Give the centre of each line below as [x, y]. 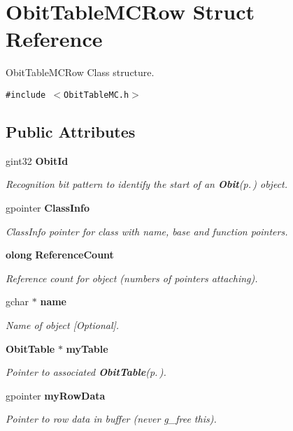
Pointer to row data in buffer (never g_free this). [111, 419]
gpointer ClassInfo [48, 207]
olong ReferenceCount [60, 255]
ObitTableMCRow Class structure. [80, 72]
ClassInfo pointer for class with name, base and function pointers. [147, 231]
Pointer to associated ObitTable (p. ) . [86, 372]
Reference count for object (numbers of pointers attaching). [132, 278]
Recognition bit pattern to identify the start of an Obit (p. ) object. [147, 184]
